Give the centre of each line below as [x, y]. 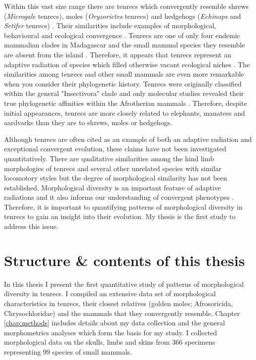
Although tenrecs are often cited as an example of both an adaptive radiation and [128, 139]
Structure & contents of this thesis [125, 260]
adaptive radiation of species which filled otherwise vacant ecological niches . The [127, 64]
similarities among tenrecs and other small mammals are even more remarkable [124, 74]
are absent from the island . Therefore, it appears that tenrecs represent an [118, 54]
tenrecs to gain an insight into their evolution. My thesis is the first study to [120, 216]
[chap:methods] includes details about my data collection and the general [115, 323]
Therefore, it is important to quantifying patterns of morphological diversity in [123, 206]
